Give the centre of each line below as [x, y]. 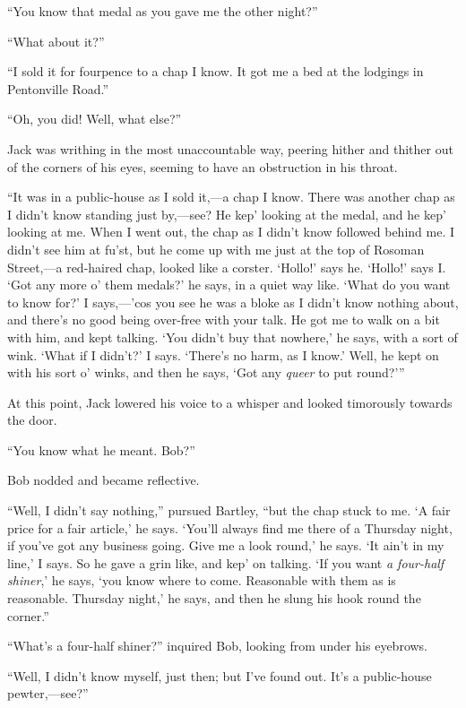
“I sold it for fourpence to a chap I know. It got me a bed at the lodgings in [216, 71]
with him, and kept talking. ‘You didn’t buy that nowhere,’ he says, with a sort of [233, 337]
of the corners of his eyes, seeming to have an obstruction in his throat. [203, 166]
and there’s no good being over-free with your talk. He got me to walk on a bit [224, 319]
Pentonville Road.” [58, 88]
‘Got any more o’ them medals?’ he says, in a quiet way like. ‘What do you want [229, 285]
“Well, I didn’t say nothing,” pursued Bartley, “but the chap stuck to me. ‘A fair [229, 510]
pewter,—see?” [48, 693]
